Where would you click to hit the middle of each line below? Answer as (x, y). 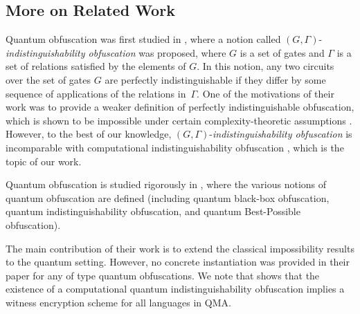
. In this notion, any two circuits (265, 66)
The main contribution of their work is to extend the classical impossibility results (180, 248)
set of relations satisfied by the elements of (96, 66)
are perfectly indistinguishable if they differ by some (215, 79)
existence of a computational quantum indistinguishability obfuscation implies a (175, 289)
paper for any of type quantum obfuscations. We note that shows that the (163, 275)
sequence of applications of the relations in (96, 93)
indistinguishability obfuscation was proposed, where (116, 52)
